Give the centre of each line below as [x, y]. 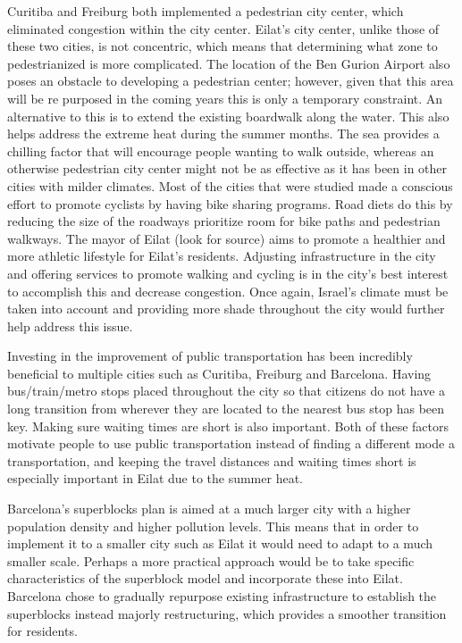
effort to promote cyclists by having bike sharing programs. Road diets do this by [230, 203]
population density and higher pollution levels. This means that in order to [213, 526]
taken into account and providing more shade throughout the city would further [226, 309]
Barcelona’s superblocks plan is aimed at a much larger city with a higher [209, 509]
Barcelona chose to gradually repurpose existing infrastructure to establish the [222, 596]
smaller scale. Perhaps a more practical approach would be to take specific [211, 560]
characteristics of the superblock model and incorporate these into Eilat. [205, 578]
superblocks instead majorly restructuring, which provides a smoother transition [227, 613]
